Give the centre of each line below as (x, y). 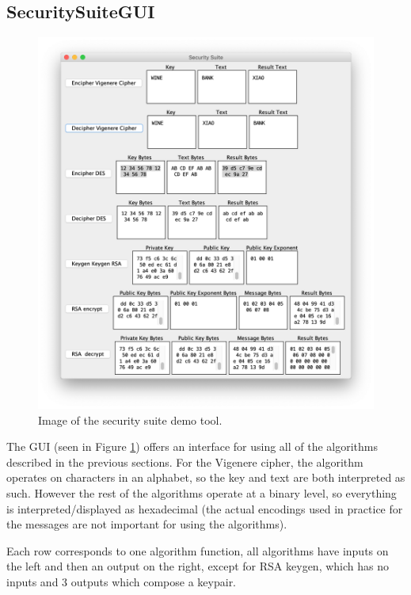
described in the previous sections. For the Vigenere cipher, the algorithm (185, 462)
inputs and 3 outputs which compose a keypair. (122, 582)
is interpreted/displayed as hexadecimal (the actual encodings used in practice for (205, 508)
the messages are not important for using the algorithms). (147, 524)
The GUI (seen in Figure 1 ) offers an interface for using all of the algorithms (192, 446)
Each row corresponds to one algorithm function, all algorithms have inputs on (198, 550)
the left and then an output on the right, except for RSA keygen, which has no (198, 566)
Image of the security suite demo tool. (130, 420)
